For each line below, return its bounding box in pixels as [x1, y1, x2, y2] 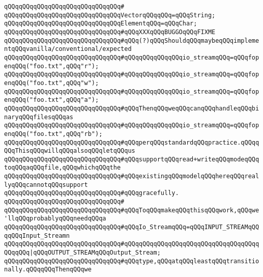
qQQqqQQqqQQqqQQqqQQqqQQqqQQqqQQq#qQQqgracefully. [4, 189, 179, 197]
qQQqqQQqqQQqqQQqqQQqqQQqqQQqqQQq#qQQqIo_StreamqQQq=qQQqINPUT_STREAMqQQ [4, 224, 259, 231]
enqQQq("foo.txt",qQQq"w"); [4, 79, 99, 87]
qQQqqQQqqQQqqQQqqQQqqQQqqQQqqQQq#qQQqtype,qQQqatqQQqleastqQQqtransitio [4, 257, 259, 265]
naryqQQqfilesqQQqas [4, 113, 74, 121]
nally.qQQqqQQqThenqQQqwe [4, 266, 92, 273]
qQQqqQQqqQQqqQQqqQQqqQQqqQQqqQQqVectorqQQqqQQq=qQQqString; [4, 11, 216, 19]
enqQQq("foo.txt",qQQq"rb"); [4, 130, 103, 137]
